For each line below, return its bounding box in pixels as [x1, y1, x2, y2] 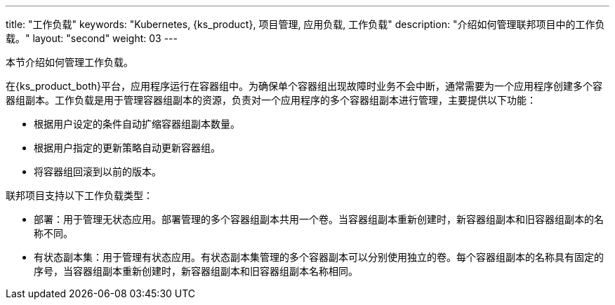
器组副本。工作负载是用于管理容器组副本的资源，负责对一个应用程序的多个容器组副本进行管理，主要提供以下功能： [6, 94, 536, 106]
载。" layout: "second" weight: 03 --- [6, 32, 178, 44]
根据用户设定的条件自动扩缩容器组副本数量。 [34, 118, 240, 130]
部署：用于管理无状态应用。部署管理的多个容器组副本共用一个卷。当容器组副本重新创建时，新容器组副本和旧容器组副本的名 [34, 213, 604, 225]
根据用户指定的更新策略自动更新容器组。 [34, 142, 220, 154]
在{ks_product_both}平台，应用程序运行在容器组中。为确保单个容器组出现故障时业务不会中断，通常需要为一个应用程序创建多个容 [6, 80, 602, 92]
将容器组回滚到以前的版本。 [34, 165, 161, 177]
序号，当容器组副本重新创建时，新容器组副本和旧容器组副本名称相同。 [34, 265, 358, 277]
